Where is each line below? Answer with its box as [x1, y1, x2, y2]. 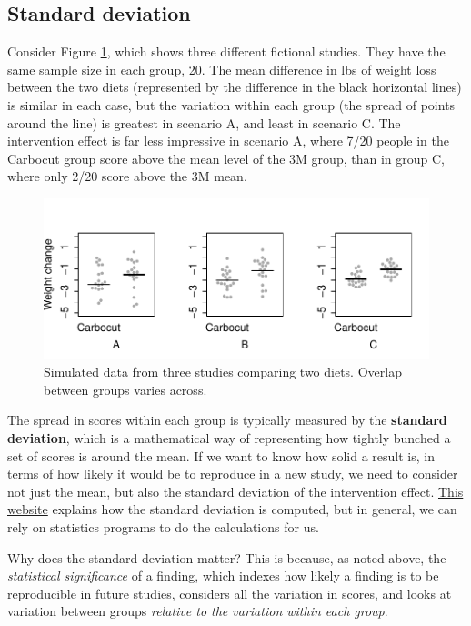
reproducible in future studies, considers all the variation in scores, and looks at [7, 583, 452, 602]
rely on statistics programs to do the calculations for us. [7, 517, 319, 536]
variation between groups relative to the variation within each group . [7, 601, 388, 621]
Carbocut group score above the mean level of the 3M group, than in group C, [7, 148, 445, 167]
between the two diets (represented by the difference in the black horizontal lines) [7, 77, 462, 96]
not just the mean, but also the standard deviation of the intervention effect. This [7, 481, 464, 500]
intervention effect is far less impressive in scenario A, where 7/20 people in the [7, 131, 449, 150]
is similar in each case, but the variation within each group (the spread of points [7, 95, 456, 114]
